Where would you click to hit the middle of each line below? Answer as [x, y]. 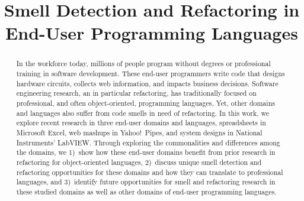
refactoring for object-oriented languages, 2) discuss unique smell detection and [139, 162]
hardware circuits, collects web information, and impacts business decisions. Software [147, 83]
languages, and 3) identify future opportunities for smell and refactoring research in [146, 182]
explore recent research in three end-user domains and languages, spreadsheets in [141, 123]
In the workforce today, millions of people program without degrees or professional [143, 64]
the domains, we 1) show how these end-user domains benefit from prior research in [146, 152]
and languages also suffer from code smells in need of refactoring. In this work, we [143, 113]
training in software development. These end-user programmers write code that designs [151, 74]
